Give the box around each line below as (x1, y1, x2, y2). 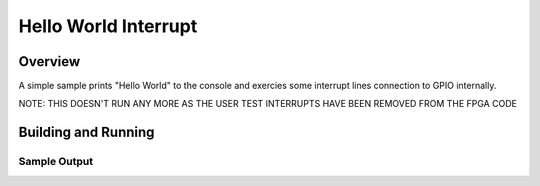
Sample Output (18, 155, 94, 169)
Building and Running (18, 124, 155, 141)
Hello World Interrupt (18, 15, 198, 37)
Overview (18, 53, 81, 70)
